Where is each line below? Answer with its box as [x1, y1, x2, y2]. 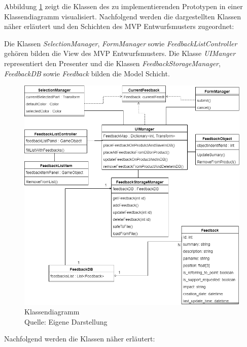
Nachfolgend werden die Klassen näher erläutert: [4, 333, 155, 344]
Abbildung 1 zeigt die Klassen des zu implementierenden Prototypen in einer [4, 1, 243, 11]
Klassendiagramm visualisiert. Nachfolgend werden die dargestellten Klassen [4, 11, 241, 21]
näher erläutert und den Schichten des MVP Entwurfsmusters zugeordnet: [4, 21, 234, 32]
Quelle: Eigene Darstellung [24, 316, 108, 327]
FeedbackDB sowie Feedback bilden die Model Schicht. [4, 68, 170, 78]
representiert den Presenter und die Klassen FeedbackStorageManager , [4, 57, 221, 68]
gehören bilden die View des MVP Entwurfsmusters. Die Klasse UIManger [4, 48, 236, 59]
